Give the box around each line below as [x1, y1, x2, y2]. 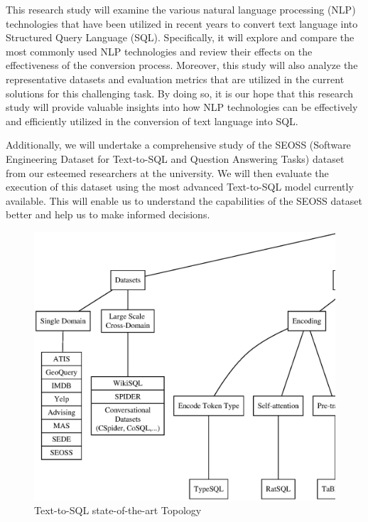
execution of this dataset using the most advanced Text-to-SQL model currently [6, 179, 354, 194]
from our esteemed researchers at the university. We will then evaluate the [6, 165, 329, 180]
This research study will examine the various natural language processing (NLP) [6, 2, 356, 16]
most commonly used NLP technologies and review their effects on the [6, 43, 313, 58]
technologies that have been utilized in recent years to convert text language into [6, 16, 358, 31]
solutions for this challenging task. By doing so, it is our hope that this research [6, 85, 354, 100]
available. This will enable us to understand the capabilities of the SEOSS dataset [6, 193, 362, 208]
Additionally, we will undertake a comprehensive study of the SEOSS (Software [6, 137, 351, 152]
